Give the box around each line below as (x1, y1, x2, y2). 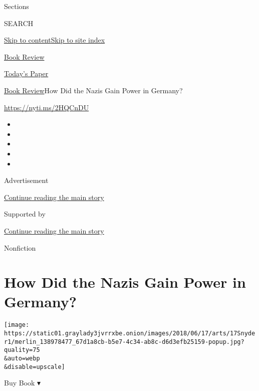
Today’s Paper (4, 68, 49, 79)
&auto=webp (4, 355, 40, 362)
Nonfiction (4, 242, 36, 253)
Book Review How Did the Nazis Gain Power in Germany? (4, 85, 183, 95)
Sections (4, 1, 29, 11)
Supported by (4, 209, 46, 219)
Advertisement (4, 175, 49, 185)
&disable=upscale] (4, 363, 65, 370)
